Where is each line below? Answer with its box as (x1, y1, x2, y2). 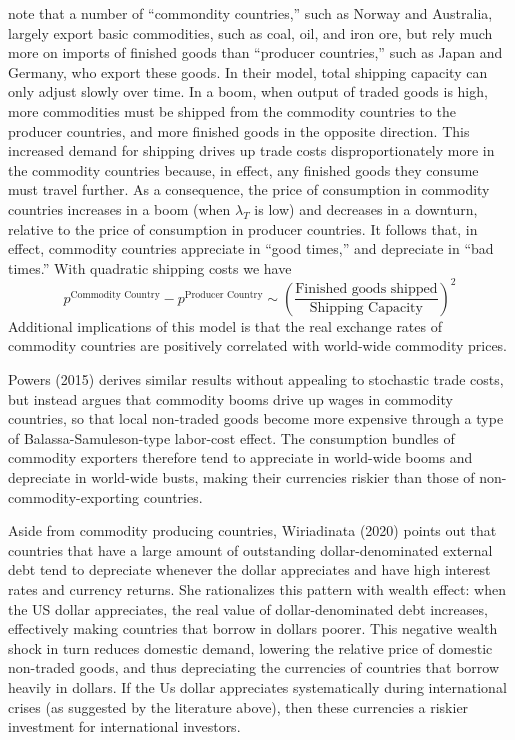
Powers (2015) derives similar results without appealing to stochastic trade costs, (8, 369, 504, 389)
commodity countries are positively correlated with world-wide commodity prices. (8, 335, 507, 356)
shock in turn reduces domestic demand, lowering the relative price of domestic (8, 637, 493, 658)
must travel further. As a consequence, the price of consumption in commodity (8, 179, 490, 200)
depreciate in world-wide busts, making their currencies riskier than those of (8, 466, 475, 487)
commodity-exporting (8, 486, 140, 507)
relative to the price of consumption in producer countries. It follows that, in (8, 218, 478, 239)
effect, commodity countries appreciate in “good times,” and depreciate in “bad (8, 238, 494, 259)
